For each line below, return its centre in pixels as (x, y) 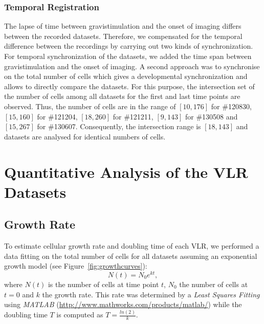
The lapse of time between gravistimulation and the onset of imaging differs (123, 26)
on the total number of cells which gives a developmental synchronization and (126, 76)
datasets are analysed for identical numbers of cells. (85, 136)
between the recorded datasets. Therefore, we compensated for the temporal (123, 36)
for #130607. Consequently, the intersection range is (119, 126)
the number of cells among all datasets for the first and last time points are (122, 96)
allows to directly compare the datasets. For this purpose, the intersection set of (129, 86)
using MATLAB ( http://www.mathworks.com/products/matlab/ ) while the (123, 304)
